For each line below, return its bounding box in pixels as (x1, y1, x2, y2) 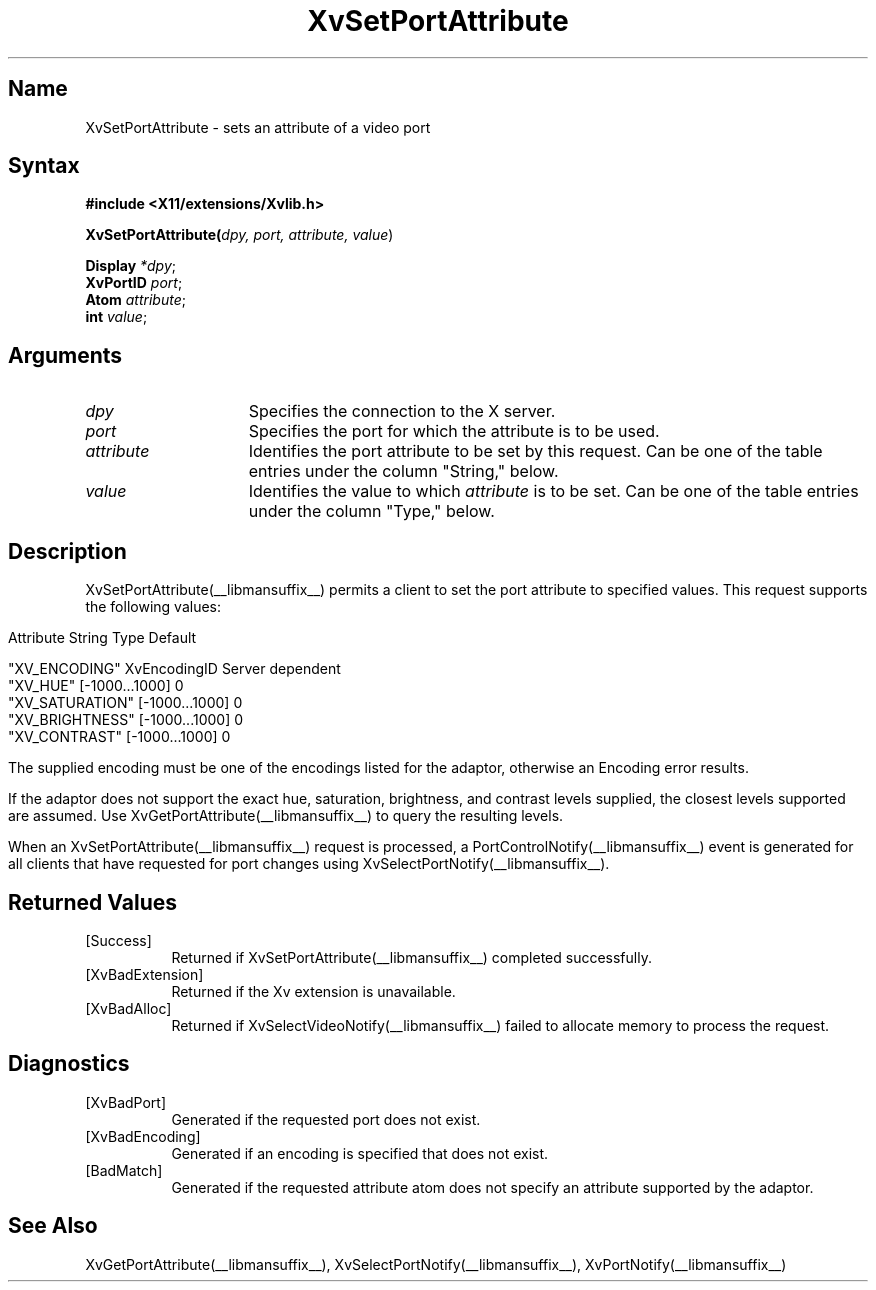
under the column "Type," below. (248, 501, 495, 522)
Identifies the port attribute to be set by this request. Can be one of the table (248, 441, 823, 462)
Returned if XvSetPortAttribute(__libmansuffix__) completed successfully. (171, 948, 652, 966)
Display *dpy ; (85, 257, 177, 275)
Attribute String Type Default (8, 629, 197, 647)
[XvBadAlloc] (85, 999, 172, 1017)
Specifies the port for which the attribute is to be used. (248, 421, 660, 442)
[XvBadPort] (85, 1093, 167, 1111)
